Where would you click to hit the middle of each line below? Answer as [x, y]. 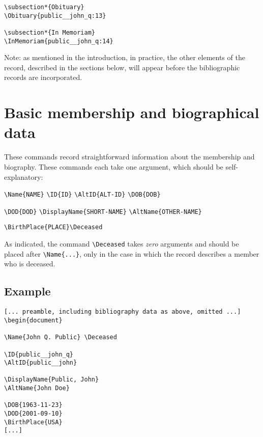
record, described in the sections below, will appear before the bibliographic [122, 67]
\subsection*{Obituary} [44, 7]
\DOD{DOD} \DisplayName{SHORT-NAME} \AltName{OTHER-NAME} [103, 212]
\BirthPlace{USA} [33, 422]
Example [27, 291]
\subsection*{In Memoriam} [50, 32]
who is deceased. [30, 264]
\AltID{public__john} [41, 363]
